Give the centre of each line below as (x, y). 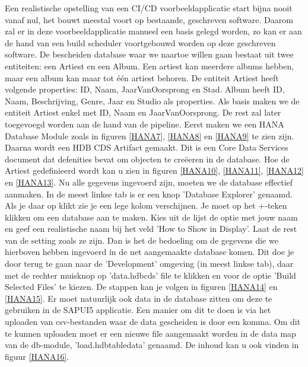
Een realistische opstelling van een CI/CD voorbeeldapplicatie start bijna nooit (149, 8)
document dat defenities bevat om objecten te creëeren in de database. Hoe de (147, 159)
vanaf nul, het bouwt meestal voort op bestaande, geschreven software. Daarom (149, 19)
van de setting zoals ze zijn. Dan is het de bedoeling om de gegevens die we (142, 240)
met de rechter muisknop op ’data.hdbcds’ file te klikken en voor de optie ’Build (150, 275)
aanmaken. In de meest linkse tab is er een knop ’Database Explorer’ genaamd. (149, 194)
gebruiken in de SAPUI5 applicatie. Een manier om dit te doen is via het (138, 310)
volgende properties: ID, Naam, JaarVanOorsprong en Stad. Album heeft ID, (145, 89)
